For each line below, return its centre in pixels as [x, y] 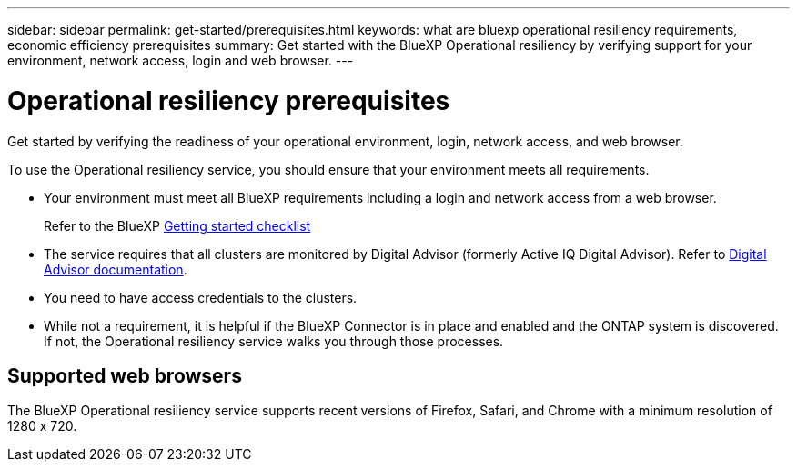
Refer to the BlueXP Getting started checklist [177, 225]
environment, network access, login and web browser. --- [181, 60]
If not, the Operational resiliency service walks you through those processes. [274, 341]
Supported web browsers [125, 375]
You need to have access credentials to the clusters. [201, 297]
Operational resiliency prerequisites [229, 100]
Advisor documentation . [116, 269]
